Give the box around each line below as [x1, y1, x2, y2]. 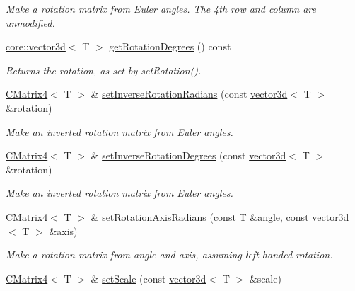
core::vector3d [6, 39, 66, 54]
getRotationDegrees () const [109, 39, 231, 54]
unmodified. [6, 15, 55, 30]
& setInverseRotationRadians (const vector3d [91, 86, 288, 101]
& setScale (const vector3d [91, 270, 206, 285]
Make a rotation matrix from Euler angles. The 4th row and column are [6, 1, 316, 16]
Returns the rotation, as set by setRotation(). [6, 62, 202, 77]
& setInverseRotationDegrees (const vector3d [91, 148, 286, 163]
